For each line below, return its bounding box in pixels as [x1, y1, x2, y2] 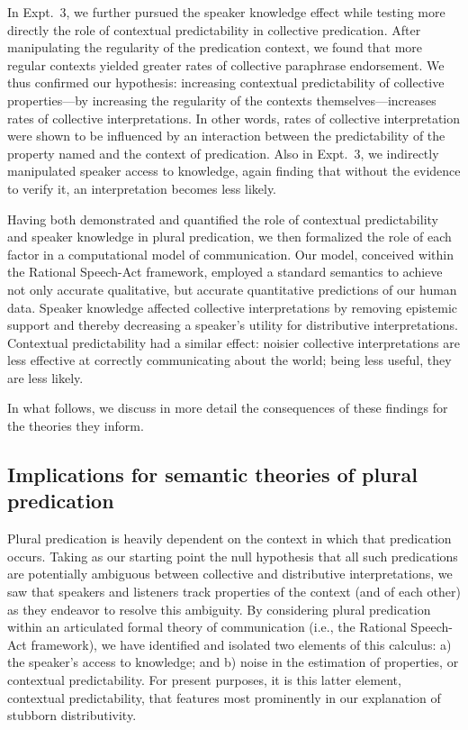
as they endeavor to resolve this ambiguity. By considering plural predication [7, 599, 431, 618]
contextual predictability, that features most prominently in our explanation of [7, 688, 441, 707]
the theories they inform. [7, 416, 144, 435]
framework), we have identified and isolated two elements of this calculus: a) [31, 634, 452, 653]
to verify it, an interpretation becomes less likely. [7, 178, 277, 197]
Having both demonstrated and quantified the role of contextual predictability [7, 209, 438, 228]
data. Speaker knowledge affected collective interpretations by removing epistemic [7, 297, 457, 316]
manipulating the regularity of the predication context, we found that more [7, 38, 423, 57]
